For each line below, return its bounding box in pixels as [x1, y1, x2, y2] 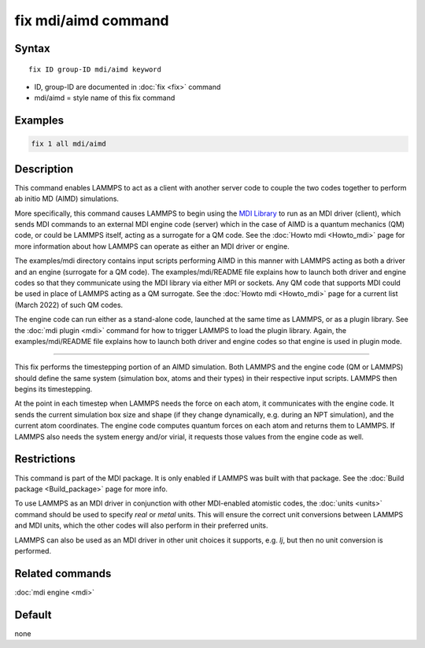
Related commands [14, 567, 112, 580]
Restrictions [14, 453, 76, 466]
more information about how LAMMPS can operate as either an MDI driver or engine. [14, 241, 290, 251]
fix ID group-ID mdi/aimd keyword [28, 65, 161, 74]
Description [14, 162, 74, 176]
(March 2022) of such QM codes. [14, 300, 124, 309]
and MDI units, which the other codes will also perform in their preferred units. [14, 520, 268, 531]
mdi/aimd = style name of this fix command [34, 93, 176, 102]
